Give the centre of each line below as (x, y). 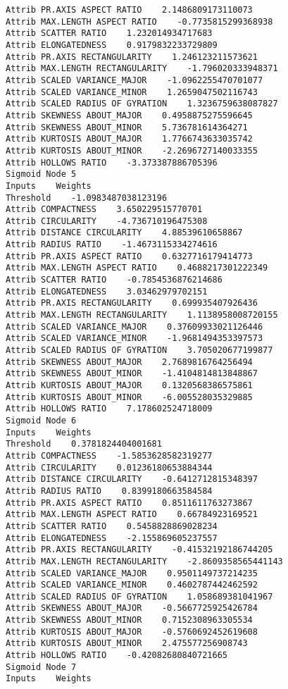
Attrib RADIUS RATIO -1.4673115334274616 (112, 245)
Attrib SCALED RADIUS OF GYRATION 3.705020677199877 (139, 350)
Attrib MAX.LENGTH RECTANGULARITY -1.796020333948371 (142, 69)
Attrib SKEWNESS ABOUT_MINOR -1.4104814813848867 (132, 374)
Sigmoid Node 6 (41, 420)
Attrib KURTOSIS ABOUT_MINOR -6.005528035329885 (129, 397)
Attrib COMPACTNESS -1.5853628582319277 (109, 455)
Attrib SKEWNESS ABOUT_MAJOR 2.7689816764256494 (129, 362)
